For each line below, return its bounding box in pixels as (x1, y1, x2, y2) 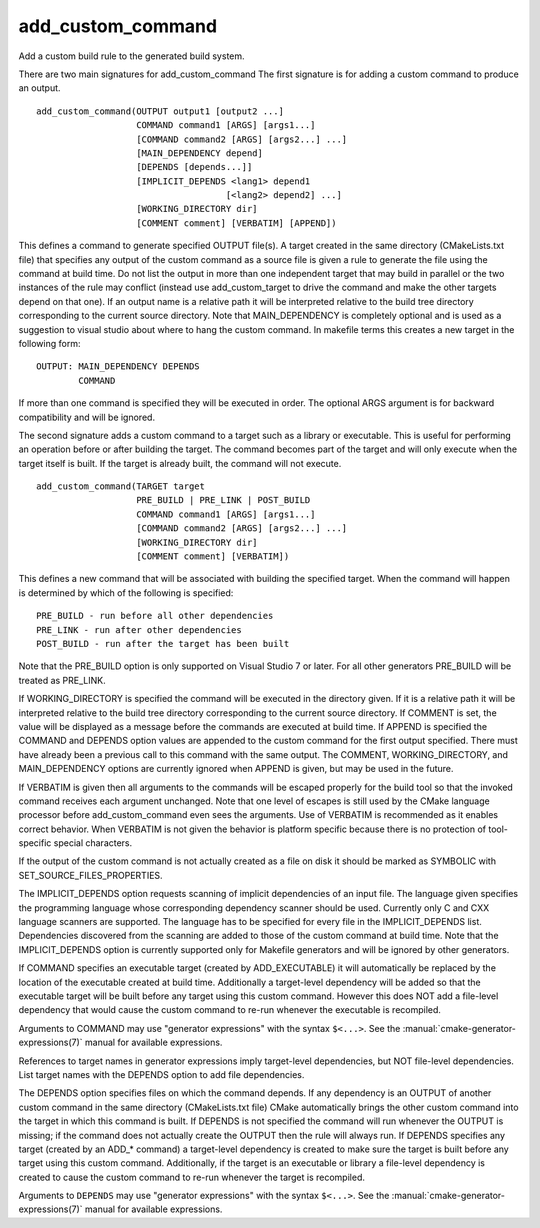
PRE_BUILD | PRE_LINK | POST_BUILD (136, 495, 311, 506)
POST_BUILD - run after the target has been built (36, 638, 290, 649)
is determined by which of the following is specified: (18, 586, 234, 599)
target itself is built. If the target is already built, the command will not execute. (18, 457, 342, 469)
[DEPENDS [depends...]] (136, 161, 253, 173)
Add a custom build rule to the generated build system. (18, 50, 245, 62)
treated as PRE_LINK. (18, 674, 106, 686)
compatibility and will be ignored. (18, 411, 155, 423)
